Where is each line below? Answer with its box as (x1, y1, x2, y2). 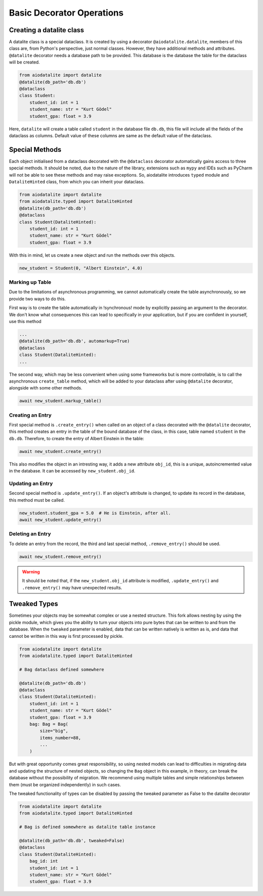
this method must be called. (9, 497, 65, 503)
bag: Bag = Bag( (29, 721, 68, 727)
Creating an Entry (9, 411, 52, 418)
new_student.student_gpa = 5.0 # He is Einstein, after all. (19, 510, 171, 516)
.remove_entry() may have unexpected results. (22, 585, 122, 591)
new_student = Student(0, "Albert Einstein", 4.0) (19, 265, 143, 271)
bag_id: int (29, 858, 58, 864)
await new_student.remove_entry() (19, 554, 102, 559)
